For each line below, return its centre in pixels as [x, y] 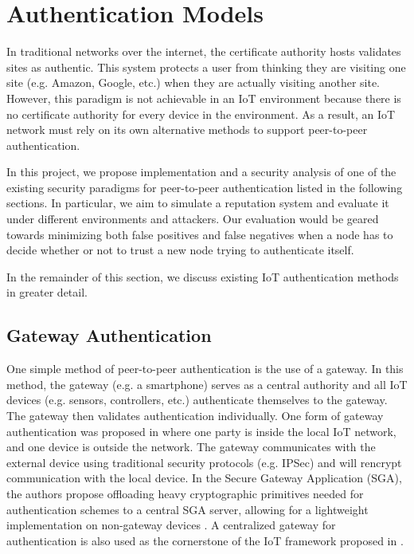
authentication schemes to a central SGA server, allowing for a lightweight [187, 509]
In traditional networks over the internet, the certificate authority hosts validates [204, 51]
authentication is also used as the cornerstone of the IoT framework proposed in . [205, 540]
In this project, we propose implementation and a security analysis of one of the [201, 172]
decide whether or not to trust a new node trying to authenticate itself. [180, 250]
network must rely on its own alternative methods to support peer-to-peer [187, 130]
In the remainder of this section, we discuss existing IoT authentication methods [203, 276]
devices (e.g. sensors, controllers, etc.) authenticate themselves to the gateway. [197, 400]
